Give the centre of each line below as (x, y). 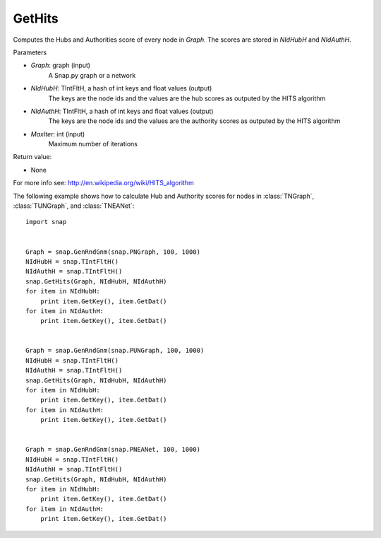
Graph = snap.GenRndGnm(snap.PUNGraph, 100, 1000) (115, 351)
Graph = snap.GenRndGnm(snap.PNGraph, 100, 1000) (113, 252)
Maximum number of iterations (93, 144)
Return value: (32, 157)
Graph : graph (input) (61, 65)
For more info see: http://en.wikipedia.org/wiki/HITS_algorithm (103, 183)
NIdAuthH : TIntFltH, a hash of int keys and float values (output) (122, 111)
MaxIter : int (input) (58, 134)
